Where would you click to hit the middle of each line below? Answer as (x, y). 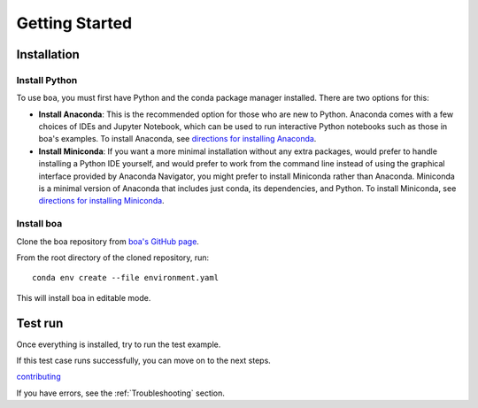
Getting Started (74, 23)
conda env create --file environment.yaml (126, 278)
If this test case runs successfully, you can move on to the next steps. (144, 361)
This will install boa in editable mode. (84, 297)
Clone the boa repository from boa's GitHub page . (108, 241)
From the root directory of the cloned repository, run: (113, 258)
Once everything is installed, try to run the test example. (119, 344)
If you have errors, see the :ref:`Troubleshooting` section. (121, 393)
